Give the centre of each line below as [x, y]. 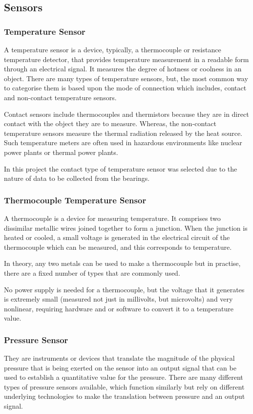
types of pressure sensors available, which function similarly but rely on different [124, 386]
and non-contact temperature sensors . [60, 97]
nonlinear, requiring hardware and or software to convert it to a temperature [119, 308]
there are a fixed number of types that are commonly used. [92, 272]
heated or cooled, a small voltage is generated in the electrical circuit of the [117, 237]
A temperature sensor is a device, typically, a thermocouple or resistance [113, 49]
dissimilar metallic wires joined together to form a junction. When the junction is [126, 228]
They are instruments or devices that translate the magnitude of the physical [119, 358]
